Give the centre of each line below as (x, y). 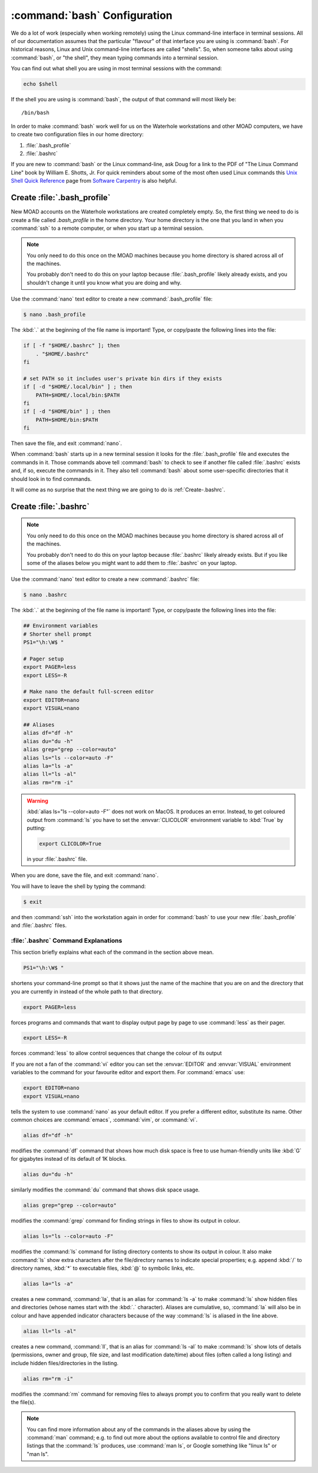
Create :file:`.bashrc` (50, 506)
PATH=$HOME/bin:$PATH (67, 420)
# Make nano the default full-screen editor (89, 692)
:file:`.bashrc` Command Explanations (67, 940)
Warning (37, 801)
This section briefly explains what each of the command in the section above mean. (112, 952)
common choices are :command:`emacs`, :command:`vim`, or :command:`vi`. (104, 1120)
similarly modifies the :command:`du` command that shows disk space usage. (105, 1190)
